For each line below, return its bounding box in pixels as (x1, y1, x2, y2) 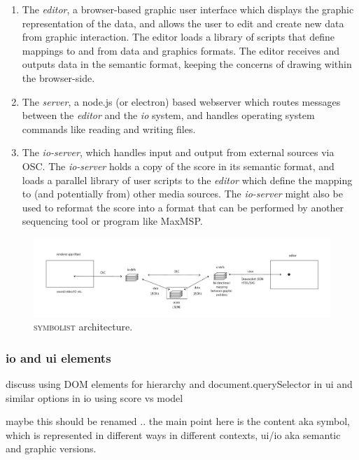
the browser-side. (22, 70, 95, 85)
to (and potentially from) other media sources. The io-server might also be (22, 186, 343, 201)
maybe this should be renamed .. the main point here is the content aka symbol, (6, 414, 350, 428)
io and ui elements (6, 349, 111, 366)
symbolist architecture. (34, 319, 133, 334)
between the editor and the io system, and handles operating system (22, 108, 315, 123)
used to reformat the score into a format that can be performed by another (22, 200, 344, 214)
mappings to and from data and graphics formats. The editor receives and (22, 43, 339, 57)
